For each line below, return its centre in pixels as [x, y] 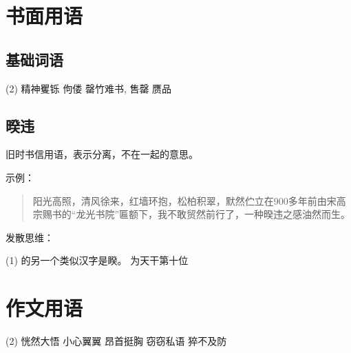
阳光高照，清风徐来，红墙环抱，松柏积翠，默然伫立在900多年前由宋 [184, 200]
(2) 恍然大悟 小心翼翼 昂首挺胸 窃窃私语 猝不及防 [116, 341]
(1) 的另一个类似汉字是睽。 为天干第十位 [97, 260]
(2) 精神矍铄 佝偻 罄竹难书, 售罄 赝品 [89, 88]
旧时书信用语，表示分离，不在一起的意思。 [102, 154]
